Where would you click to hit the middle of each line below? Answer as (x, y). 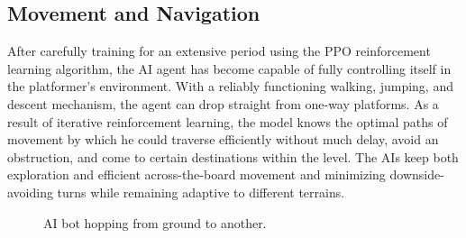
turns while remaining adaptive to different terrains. (201, 192)
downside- (417, 174)
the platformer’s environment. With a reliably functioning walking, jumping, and (230, 86)
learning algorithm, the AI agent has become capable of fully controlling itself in (229, 68)
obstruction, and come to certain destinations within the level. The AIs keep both (233, 156)
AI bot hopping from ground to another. (155, 222)
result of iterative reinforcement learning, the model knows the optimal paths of (228, 121)
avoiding (30, 192)
